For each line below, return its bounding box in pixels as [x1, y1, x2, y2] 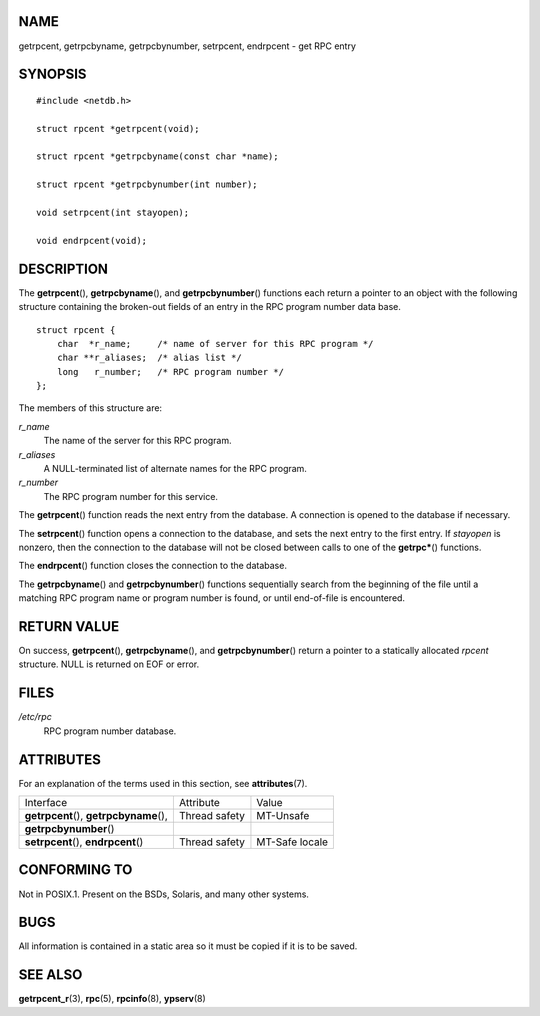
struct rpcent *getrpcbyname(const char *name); [36, 151, 279, 162]
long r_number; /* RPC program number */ [56, 366, 285, 377]
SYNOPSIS [18, 66, 87, 83]
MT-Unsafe [256, 809, 310, 823]
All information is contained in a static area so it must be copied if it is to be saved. [18, 940, 358, 952]
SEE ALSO [18, 966, 83, 984]
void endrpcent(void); [36, 235, 148, 246]
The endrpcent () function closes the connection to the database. [18, 560, 287, 572]
